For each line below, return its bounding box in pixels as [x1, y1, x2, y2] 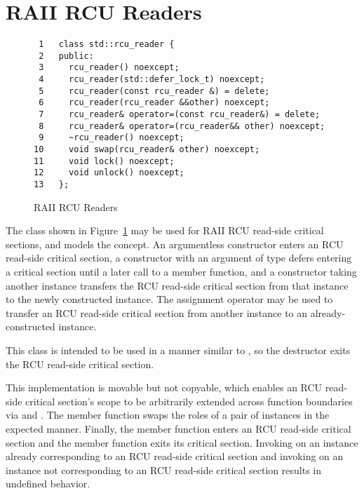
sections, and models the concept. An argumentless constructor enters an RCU [6, 236, 344, 251]
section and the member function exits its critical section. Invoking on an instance [6, 435, 358, 450]
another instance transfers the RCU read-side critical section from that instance [6, 278, 349, 292]
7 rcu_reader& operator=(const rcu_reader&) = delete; [39, 109, 321, 120]
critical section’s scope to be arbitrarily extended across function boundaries [25, 393, 353, 408]
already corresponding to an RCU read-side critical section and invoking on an [6, 449, 344, 464]
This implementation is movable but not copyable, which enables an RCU [6, 380, 323, 395]
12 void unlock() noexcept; [34, 168, 184, 178]
